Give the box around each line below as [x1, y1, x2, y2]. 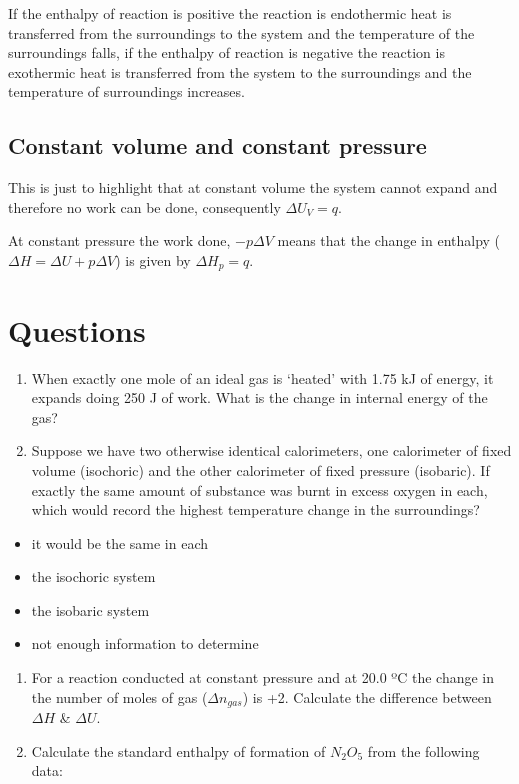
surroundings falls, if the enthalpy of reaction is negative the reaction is [8, 42, 445, 63]
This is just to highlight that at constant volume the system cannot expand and [8, 177, 498, 198]
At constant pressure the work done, [8, 230, 231, 251]
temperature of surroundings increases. [8, 81, 245, 102]
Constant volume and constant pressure [8, 130, 427, 161]
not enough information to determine [31, 633, 259, 654]
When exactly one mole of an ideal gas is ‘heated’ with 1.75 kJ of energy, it [31, 367, 494, 388]
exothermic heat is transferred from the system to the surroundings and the [8, 61, 472, 82]
